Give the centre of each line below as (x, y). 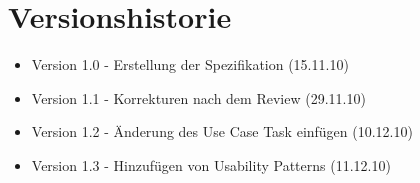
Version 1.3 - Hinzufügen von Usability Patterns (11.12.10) (211, 164)
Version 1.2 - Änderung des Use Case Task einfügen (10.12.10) (222, 131)
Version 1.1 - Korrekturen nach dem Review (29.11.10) (198, 97)
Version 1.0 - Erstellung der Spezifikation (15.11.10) (190, 64)
